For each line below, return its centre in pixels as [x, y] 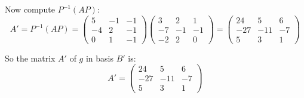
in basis [99, 58]
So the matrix [30, 58]
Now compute [30, 9]
